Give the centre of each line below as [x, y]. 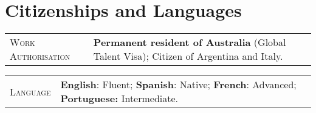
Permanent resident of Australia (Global [190, 42]
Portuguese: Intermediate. [119, 98]
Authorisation [40, 56]
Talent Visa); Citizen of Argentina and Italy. [188, 56]
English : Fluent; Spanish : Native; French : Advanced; [178, 85]
